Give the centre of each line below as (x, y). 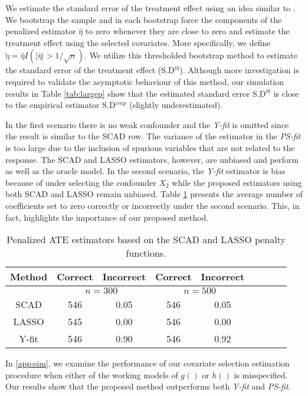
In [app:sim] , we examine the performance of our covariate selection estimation (148, 363)
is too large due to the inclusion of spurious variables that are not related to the (150, 147)
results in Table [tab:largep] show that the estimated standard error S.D (136, 93)
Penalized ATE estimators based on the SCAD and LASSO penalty (146, 240)
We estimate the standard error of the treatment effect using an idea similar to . (150, 8)
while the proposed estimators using (237, 182)
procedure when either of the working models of (92, 374)
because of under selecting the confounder (81, 182)
